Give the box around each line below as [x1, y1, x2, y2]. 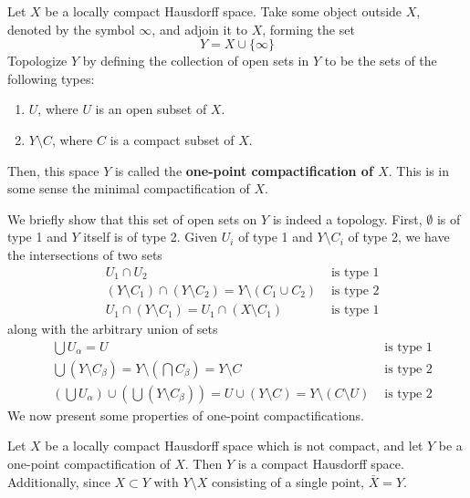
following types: [7, 68, 95, 88]
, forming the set [262, 19, 355, 38]
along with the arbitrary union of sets [7, 319, 218, 338]
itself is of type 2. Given [83, 227, 218, 246]
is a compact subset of [110, 130, 235, 149]
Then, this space [7, 161, 99, 180]
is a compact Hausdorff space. [237, 453, 404, 472]
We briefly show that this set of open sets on [7, 209, 257, 228]
